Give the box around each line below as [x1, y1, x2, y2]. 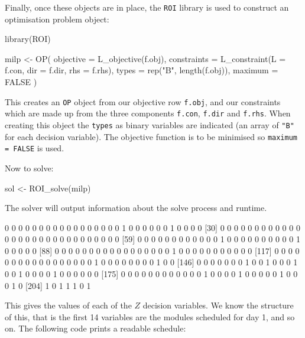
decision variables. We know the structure [142, 299, 294, 311]
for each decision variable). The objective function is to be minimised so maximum [5, 130, 297, 142]
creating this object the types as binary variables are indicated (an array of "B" [5, 118, 294, 131]
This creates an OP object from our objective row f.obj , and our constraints [5, 95, 281, 108]
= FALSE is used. [5, 142, 64, 154]
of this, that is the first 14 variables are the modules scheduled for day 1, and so [5, 310, 295, 323]
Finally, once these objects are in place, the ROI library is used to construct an [5, 1, 289, 13]
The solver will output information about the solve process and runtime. [5, 201, 267, 214]
